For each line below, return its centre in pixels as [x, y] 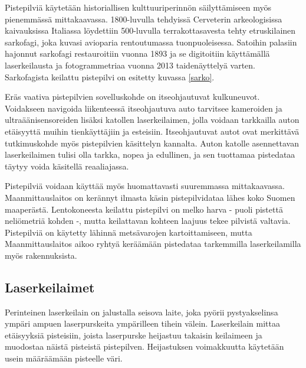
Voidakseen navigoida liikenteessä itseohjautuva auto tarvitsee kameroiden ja [144, 108]
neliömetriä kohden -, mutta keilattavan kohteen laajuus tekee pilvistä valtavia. [148, 221]
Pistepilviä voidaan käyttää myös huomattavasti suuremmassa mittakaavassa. [145, 186]
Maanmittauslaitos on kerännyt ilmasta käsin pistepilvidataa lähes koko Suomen [150, 197]
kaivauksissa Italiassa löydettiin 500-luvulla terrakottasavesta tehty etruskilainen [150, 30]
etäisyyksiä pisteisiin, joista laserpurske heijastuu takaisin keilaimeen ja [134, 335]
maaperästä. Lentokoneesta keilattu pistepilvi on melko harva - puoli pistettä [144, 209]
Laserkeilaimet [50, 287]
